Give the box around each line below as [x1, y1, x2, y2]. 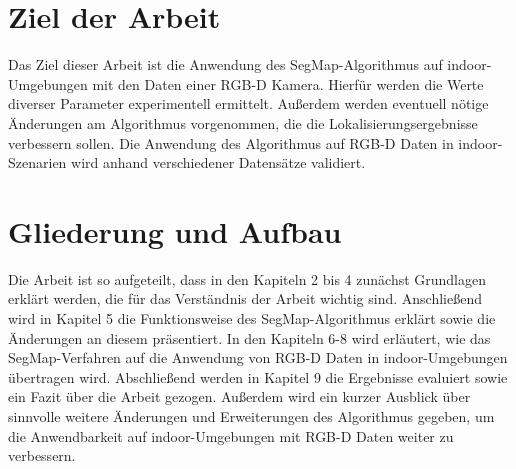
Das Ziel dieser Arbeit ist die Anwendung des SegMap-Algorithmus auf [8, 54, 443, 75]
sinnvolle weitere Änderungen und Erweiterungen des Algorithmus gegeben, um [8, 405, 495, 426]
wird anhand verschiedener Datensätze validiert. [71, 152, 366, 173]
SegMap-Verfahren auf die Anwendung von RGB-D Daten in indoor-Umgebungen [8, 347, 508, 368]
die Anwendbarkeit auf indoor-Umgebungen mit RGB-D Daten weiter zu [8, 425, 454, 446]
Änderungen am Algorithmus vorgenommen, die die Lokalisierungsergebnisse [8, 112, 478, 133]
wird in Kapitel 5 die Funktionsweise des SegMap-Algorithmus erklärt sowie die [8, 308, 496, 328]
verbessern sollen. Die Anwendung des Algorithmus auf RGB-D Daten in [8, 132, 454, 153]
